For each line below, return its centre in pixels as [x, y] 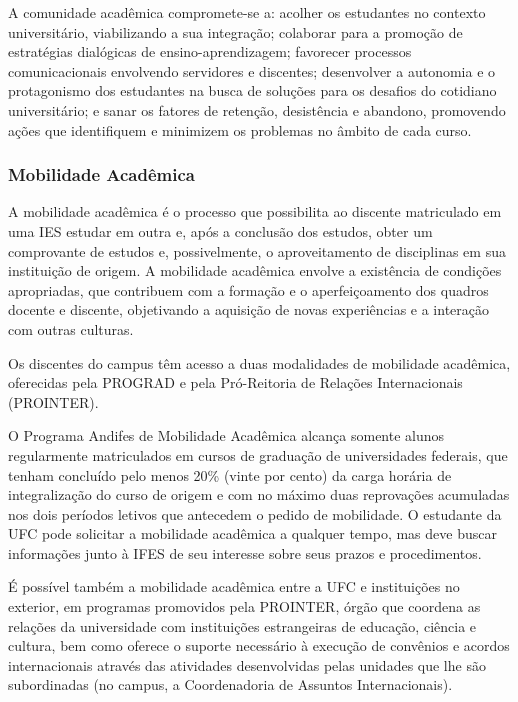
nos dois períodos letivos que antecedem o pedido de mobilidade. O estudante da [255, 513]
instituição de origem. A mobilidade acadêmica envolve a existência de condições [255, 270]
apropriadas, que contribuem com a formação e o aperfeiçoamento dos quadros [248, 289]
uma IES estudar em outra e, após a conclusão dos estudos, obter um [220, 230]
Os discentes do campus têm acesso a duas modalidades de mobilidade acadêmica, [259, 362]
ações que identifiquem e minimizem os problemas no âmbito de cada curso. [240, 129]
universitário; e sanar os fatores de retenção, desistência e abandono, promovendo [257, 109]
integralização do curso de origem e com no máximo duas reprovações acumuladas [259, 494]
